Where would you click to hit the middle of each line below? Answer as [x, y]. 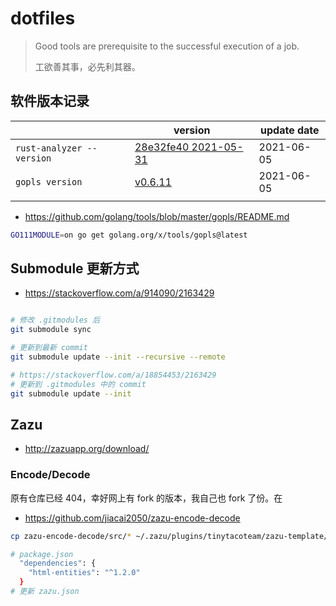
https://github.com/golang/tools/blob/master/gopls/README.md [157, 216]
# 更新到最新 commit [49, 348]
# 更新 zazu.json [45, 592]
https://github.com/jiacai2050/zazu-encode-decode [132, 518]
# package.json [42, 554]
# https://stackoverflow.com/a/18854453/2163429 [113, 375]
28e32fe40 [162, 147]
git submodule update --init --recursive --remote [118, 357]
